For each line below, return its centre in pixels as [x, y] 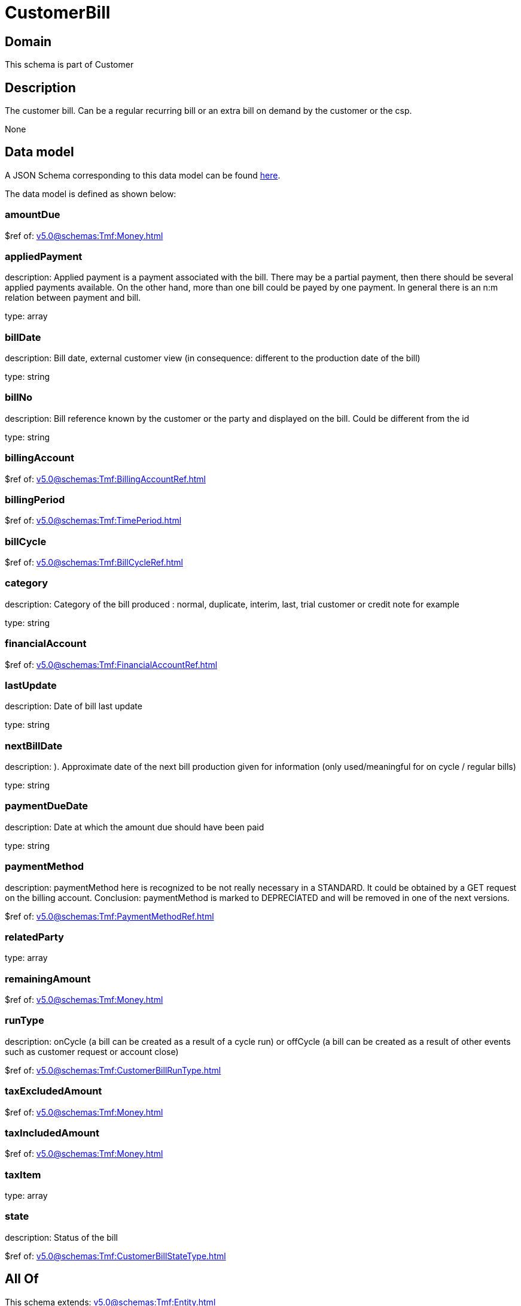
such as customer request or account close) [92, 1051]
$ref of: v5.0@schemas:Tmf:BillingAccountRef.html [105, 479]
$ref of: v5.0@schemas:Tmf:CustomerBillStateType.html [115, 1256]
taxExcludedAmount [54, 1091]
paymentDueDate [47, 806]
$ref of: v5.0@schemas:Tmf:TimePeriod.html [93, 521]
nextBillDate [34, 746]
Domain [28, 41]
